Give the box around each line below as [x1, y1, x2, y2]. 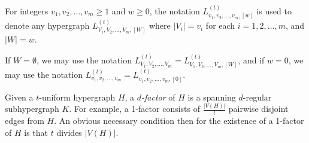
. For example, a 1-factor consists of [69, 102, 201, 115]
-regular [243, 90, 272, 103]
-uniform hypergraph [39, 90, 116, 103]
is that [24, 126, 49, 138]
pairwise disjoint [228, 102, 289, 115]
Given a [5, 90, 34, 103]
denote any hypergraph [5, 19, 90, 32]
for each [205, 19, 235, 32]
